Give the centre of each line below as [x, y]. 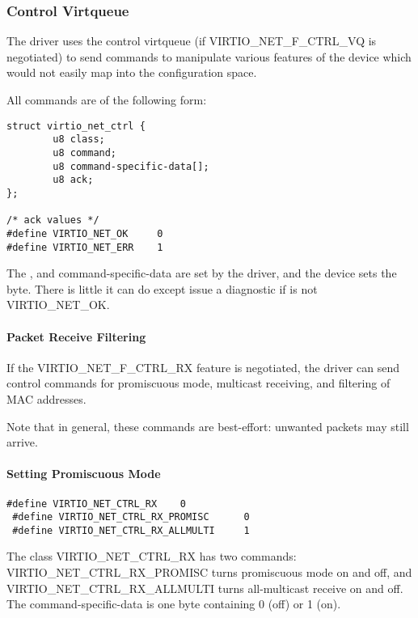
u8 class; [79, 140]
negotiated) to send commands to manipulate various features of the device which [209, 56]
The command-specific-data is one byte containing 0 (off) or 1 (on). [174, 604]
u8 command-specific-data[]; [131, 166]
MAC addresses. [46, 398]
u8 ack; [73, 180]
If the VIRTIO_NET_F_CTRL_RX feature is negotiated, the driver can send [203, 367]
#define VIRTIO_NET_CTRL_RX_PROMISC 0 [131, 517]
